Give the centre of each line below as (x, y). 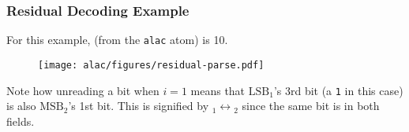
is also (21, 106)
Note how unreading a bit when (83, 90)
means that (218, 90)
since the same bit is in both (311, 106)
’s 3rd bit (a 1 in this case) (338, 90)
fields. (21, 121)
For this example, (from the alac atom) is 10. (117, 40)
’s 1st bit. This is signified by (139, 106)
